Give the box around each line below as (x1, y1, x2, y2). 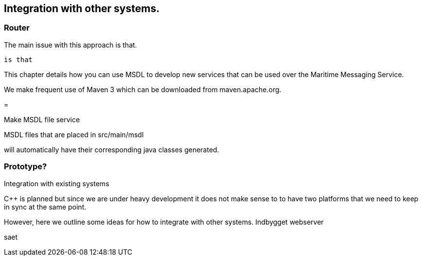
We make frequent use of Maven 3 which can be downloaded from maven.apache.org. (4, 85, 281, 94)
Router (4, 23, 30, 33)
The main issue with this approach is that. (4, 40, 137, 49)
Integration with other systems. (4, 2, 160, 15)
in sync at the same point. (4, 202, 87, 211)
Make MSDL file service (4, 115, 80, 124)
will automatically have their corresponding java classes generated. (4, 145, 219, 154)
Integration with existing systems (4, 179, 109, 188)
